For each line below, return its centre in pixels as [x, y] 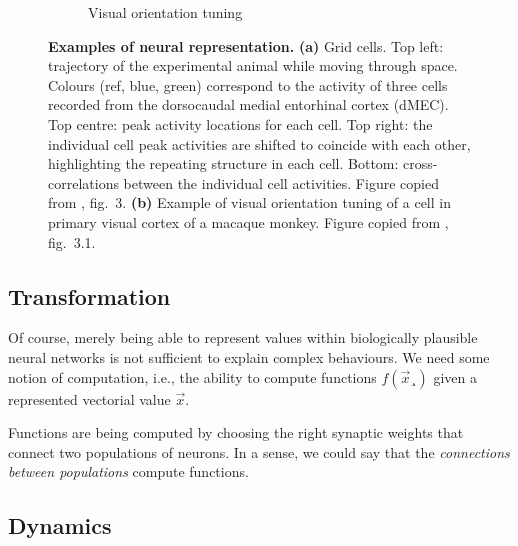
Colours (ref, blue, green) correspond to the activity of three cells [248, 84]
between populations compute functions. [128, 471]
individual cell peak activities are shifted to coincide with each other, [259, 143]
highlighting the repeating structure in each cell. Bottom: [223, 163]
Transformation [89, 295]
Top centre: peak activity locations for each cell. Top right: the [240, 123]
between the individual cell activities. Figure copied [281, 182]
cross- [420, 163]
